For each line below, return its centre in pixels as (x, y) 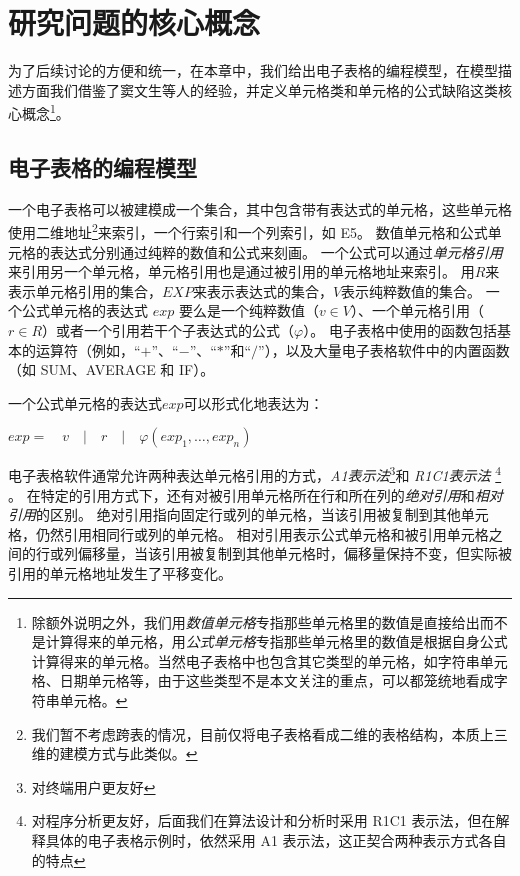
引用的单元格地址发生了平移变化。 (120, 572)
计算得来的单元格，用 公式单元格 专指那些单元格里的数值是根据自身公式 (276, 641)
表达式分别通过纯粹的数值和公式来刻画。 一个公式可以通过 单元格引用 (276, 251)
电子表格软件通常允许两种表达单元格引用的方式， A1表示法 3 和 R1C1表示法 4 (255, 474)
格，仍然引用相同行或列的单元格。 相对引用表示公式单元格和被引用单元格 (248, 533)
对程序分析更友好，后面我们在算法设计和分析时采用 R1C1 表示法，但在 (263, 820)
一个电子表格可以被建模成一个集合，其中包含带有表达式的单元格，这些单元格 (260, 208)
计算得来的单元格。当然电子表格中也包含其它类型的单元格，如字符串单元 (269, 660)
